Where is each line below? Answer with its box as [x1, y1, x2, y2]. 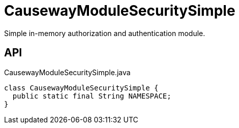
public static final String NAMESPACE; [12, 91, 171, 100]
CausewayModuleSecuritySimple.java [4, 68, 131, 77]
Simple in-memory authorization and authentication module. [4, 28, 205, 38]
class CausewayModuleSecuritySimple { [4, 83, 159, 92]
